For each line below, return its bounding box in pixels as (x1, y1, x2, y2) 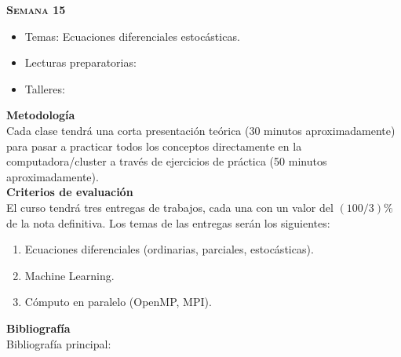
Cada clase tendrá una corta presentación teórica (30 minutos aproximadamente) (6, 122, 396, 138)
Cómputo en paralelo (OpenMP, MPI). (24, 293, 212, 310)
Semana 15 (6, 2, 66, 17)
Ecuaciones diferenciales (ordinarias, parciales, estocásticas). (24, 241, 314, 257)
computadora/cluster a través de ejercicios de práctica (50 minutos (6, 153, 327, 169)
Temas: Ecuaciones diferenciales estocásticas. (24, 27, 240, 44)
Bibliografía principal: (6, 335, 111, 352)
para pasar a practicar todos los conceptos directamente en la (6, 137, 302, 154)
